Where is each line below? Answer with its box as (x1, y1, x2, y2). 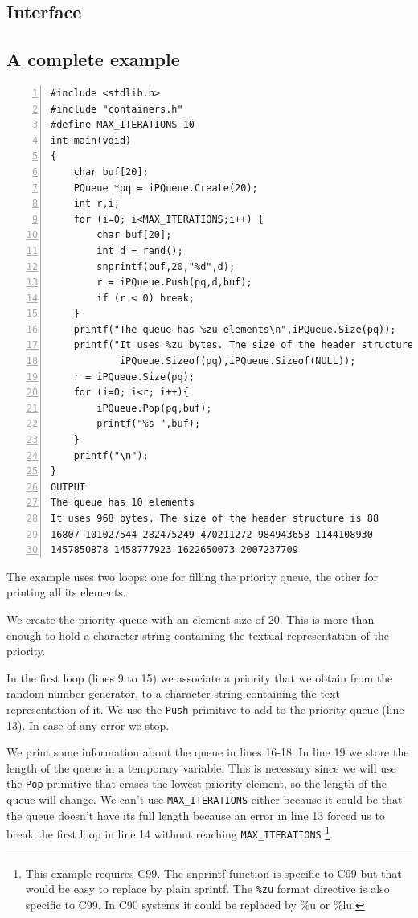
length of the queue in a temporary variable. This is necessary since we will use (6, 759, 396, 776)
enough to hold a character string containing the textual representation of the (6, 626, 389, 643)
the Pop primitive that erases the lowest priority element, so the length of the (6, 775, 387, 792)
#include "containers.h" (51, 103, 183, 115)
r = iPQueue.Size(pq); (73, 371, 195, 383)
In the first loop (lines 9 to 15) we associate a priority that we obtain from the (6, 669, 393, 686)
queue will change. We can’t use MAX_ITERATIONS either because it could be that (6, 791, 403, 808)
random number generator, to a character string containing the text (6, 685, 340, 702)
